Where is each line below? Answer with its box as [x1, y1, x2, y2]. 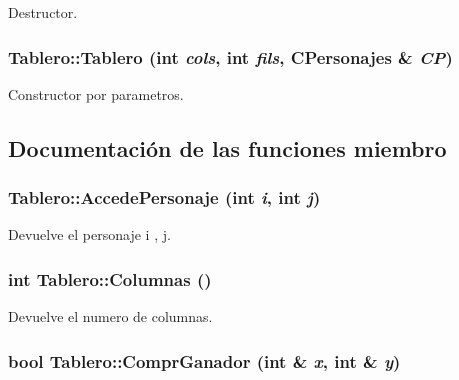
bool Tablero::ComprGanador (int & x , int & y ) [8, 348, 401, 373]
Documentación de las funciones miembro [8, 132, 447, 163]
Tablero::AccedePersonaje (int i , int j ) [8, 185, 321, 210]
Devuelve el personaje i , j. [8, 224, 171, 245]
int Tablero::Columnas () [8, 266, 212, 291]
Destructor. [8, 2, 78, 22]
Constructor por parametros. [8, 83, 184, 104]
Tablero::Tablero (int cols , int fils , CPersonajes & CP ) [8, 44, 453, 69]
